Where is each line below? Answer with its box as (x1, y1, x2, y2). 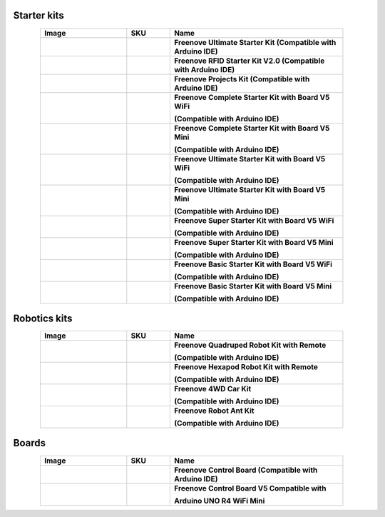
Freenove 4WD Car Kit (174, 384, 252, 394)
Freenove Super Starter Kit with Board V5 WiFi (174, 215, 334, 225)
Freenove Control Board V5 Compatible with (174, 483, 327, 493)
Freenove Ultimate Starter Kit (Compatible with (174, 37, 337, 47)
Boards (13, 437, 46, 449)
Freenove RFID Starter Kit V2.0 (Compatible (174, 56, 325, 66)
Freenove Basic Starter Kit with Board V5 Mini (174, 281, 332, 291)
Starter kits (13, 9, 64, 21)
